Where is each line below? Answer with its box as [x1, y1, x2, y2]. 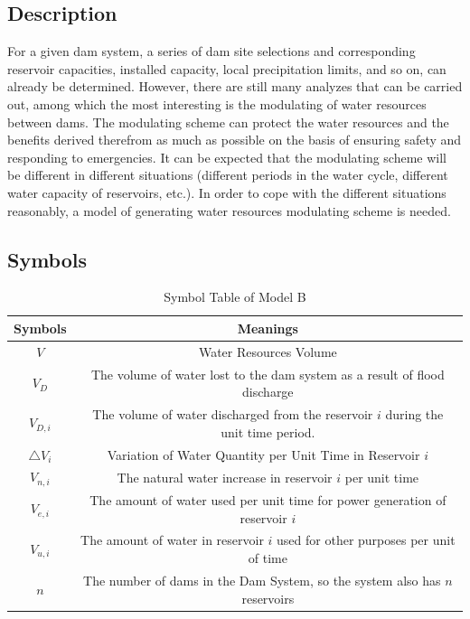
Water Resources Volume [198, 342, 337, 361]
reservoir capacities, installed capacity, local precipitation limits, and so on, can [7, 59, 446, 78]
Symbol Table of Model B [164, 287, 306, 306]
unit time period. [221, 422, 315, 441]
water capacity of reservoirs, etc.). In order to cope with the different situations [7, 183, 446, 202]
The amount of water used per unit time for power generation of [89, 491, 446, 510]
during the [385, 405, 444, 424]
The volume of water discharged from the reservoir [92, 405, 373, 424]
